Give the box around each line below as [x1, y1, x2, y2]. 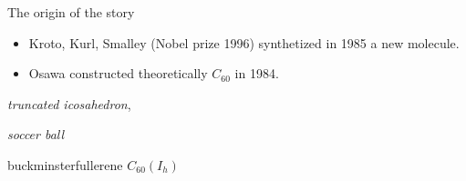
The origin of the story [7, 3, 135, 21]
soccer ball [7, 125, 65, 144]
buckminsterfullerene [7, 155, 123, 174]
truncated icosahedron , [7, 94, 131, 113]
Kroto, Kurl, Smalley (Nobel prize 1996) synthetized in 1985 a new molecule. [28, 33, 460, 52]
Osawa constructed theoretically [28, 64, 208, 83]
